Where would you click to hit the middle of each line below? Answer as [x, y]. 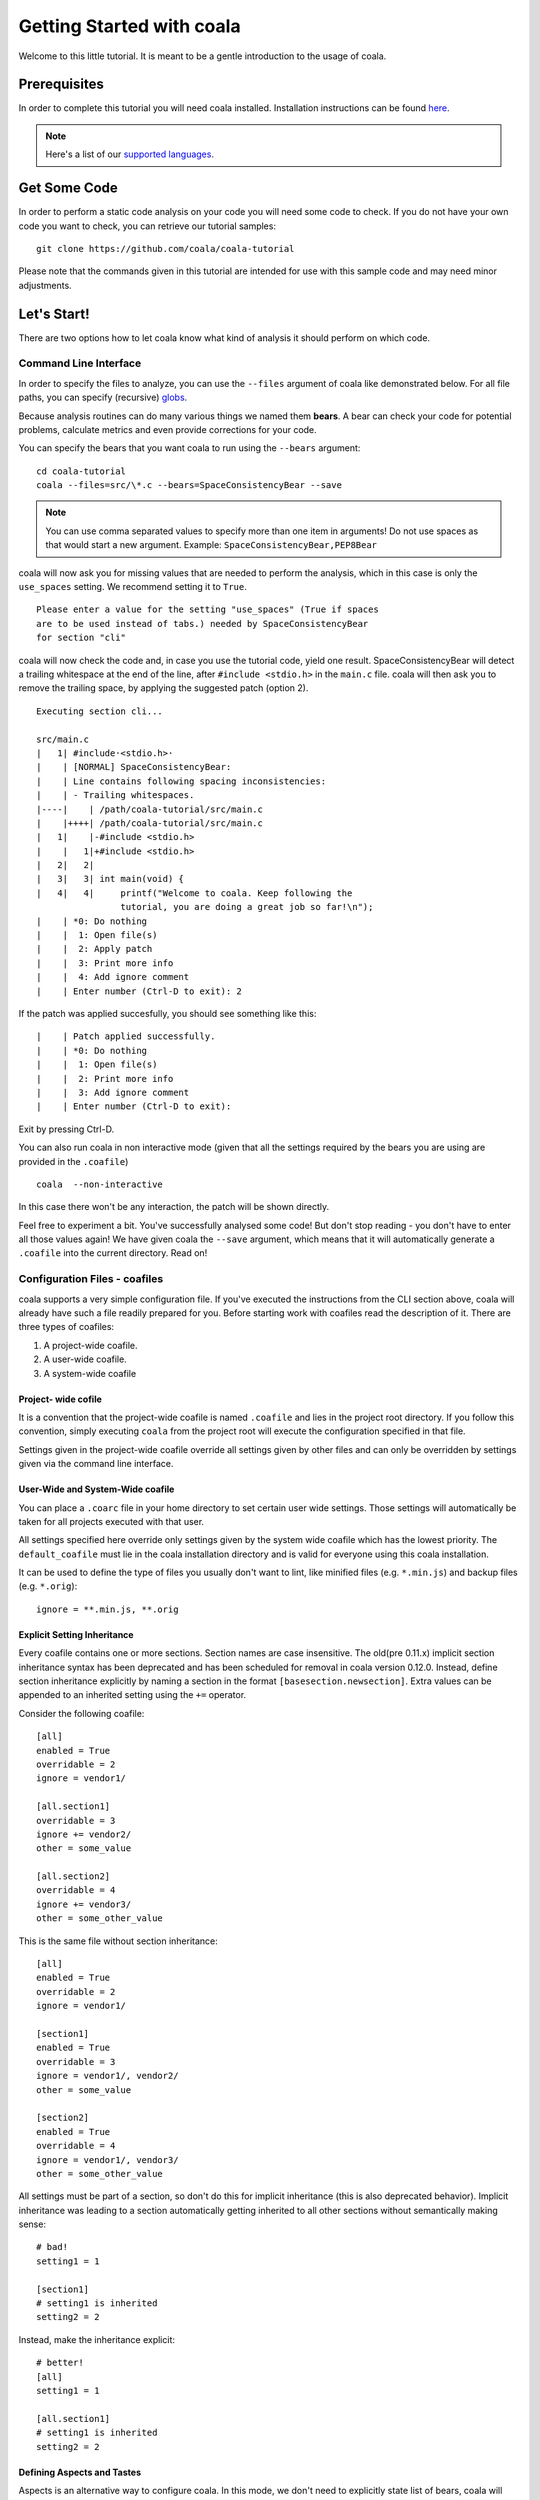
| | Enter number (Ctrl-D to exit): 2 [139, 991]
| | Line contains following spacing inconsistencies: [181, 781]
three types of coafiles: [66, 1327]
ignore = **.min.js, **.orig [107, 1609]
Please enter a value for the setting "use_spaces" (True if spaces [207, 609]
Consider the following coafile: [81, 1713]
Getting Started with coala [129, 26]
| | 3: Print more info [105, 963]
